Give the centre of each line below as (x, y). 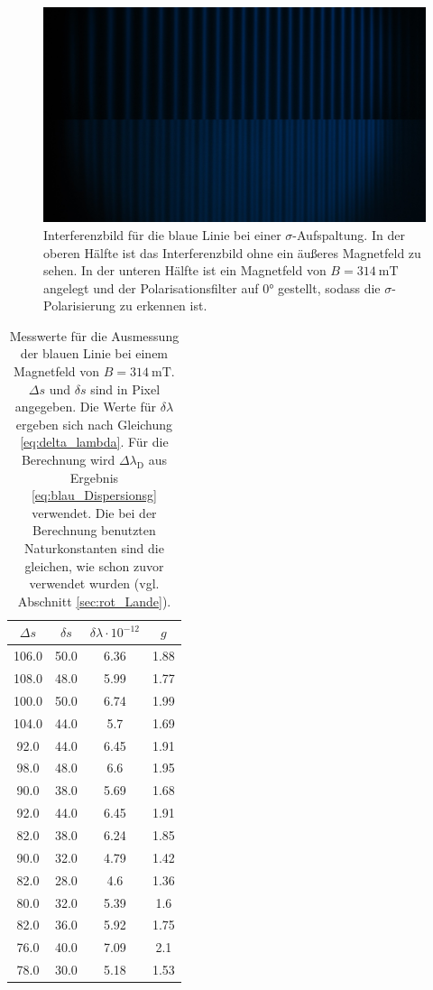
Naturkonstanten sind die (94, 548)
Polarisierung (80, 305)
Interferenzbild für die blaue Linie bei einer (162, 234)
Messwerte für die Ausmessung (94, 335)
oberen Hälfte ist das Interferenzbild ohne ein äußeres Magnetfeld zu (232, 252)
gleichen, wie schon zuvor (94, 565)
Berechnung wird (68, 460)
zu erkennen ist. (163, 305)
